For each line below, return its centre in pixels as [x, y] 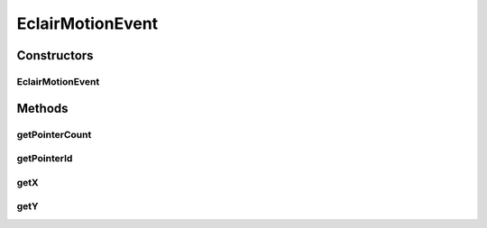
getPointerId [45, 159]
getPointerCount [54, 134]
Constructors [55, 55]
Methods [42, 108]
